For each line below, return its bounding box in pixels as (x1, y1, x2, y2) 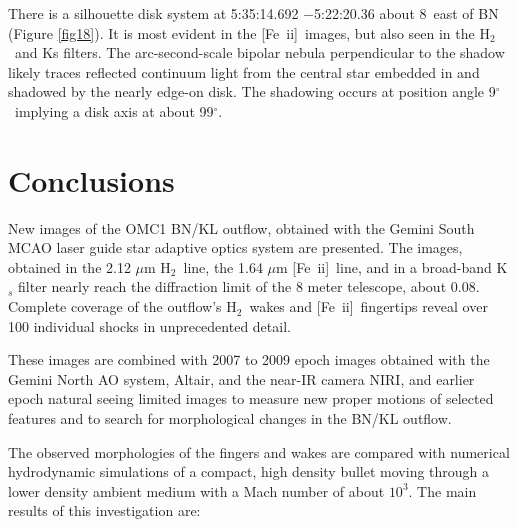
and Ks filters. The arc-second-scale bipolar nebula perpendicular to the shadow (14, 42, 505, 63)
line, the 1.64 (183, 256, 263, 277)
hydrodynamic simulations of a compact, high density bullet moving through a (8, 461, 490, 482)
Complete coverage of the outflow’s (8, 296, 222, 317)
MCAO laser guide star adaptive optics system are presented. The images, (8, 237, 463, 258)
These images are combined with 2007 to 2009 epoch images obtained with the (8, 349, 490, 370)
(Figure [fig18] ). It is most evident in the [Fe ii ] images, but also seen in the (8, 22, 475, 43)
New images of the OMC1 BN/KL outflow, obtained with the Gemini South (8, 217, 475, 238)
